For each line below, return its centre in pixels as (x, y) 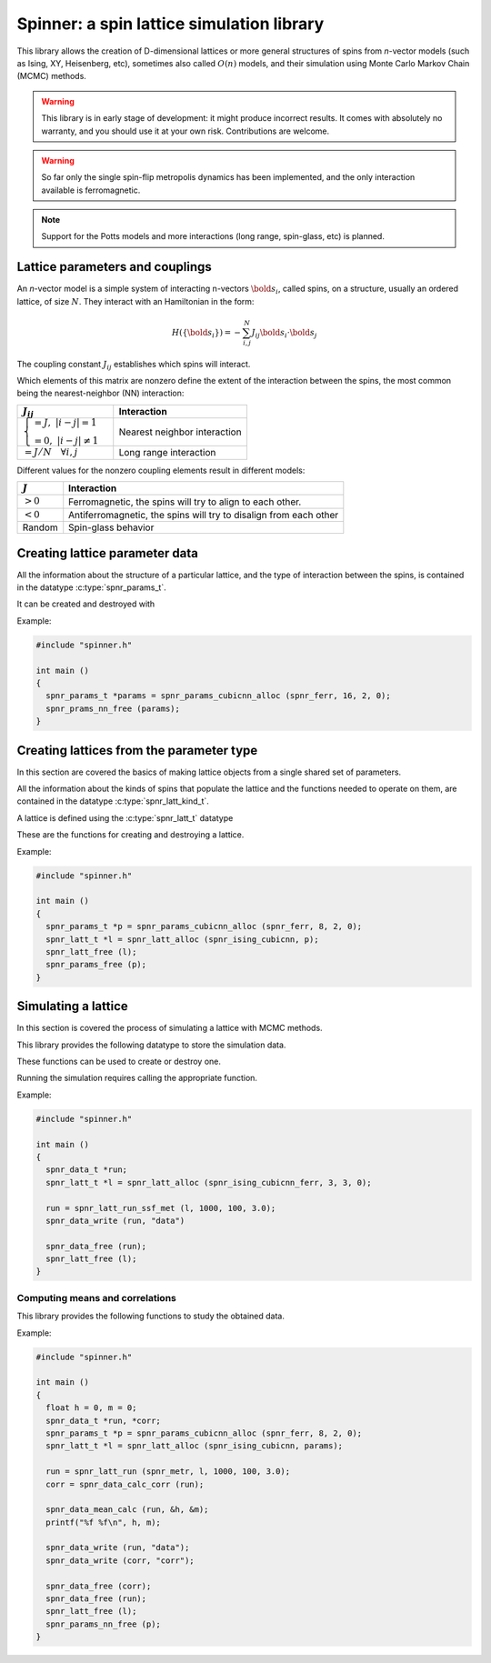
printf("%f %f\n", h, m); (103, 1522)
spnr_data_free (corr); (99, 1586)
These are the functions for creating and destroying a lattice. (130, 835)
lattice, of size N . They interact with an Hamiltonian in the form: (135, 301)
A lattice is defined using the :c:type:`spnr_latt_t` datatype (125, 817)
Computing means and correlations (96, 1297)
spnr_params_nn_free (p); (103, 1624)
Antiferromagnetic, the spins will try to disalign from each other (204, 515)
